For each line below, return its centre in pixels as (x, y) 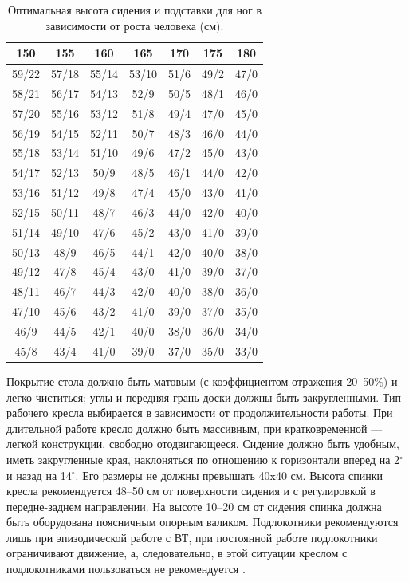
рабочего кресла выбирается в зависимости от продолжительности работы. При (200, 413)
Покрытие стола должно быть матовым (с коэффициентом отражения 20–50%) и (202, 381)
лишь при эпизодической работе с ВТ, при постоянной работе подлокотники (192, 537)
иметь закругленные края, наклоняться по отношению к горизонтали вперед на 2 (203, 459)
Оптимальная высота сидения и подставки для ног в (135, 10)
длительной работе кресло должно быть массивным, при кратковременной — (195, 428)
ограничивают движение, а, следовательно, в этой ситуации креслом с (177, 553)
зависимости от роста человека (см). (135, 25)
